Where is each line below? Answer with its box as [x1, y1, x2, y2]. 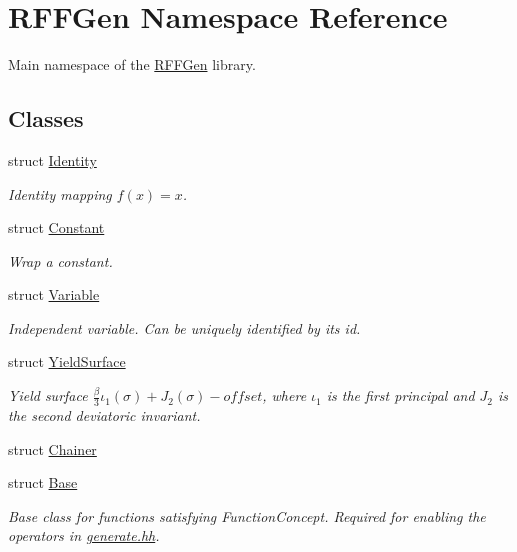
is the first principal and [326, 385, 475, 406]
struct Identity [8, 149, 97, 170]
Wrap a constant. [8, 250, 113, 271]
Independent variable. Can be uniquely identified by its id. [8, 317, 361, 338]
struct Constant [8, 217, 105, 238]
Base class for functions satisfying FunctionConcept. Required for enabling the [8, 505, 486, 526]
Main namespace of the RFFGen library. [8, 54, 256, 75]
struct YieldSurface [8, 351, 126, 372]
